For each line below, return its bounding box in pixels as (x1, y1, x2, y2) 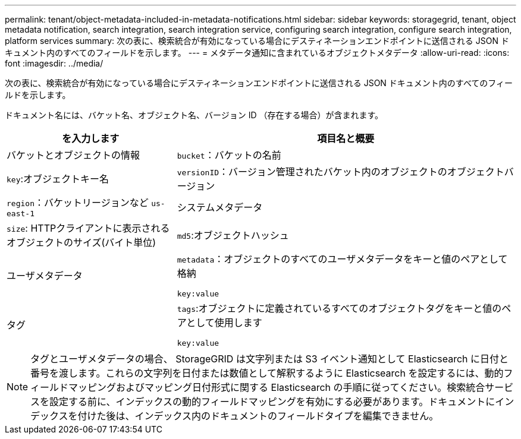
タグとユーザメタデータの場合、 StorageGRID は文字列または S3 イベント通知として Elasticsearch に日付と (30, 353, 509, 365)
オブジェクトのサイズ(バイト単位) (7, 236, 156, 248)
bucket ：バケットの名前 (177, 149, 281, 161)
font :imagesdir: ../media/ (5, 58, 103, 68)
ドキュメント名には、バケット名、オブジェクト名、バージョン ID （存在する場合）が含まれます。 (5, 110, 384, 120)
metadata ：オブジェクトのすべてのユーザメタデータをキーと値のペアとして (177, 253, 508, 265)
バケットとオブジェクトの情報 (7, 149, 140, 161)
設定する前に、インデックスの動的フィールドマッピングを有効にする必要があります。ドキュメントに (49, 396, 495, 408)
